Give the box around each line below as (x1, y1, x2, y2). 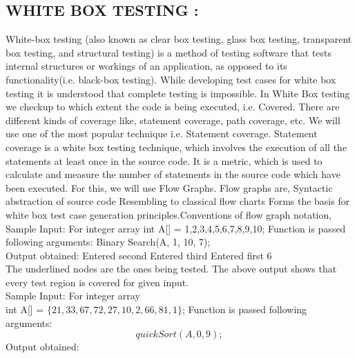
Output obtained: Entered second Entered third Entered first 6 (6, 248, 272, 262)
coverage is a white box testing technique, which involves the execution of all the (6, 139, 347, 154)
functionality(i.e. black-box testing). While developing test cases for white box (6, 72, 336, 86)
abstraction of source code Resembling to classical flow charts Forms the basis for (6, 194, 350, 208)
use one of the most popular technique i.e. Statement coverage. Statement (6, 126, 318, 141)
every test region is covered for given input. (6, 275, 189, 289)
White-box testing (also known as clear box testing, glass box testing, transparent (6, 32, 352, 46)
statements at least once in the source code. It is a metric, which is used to (6, 153, 322, 168)
